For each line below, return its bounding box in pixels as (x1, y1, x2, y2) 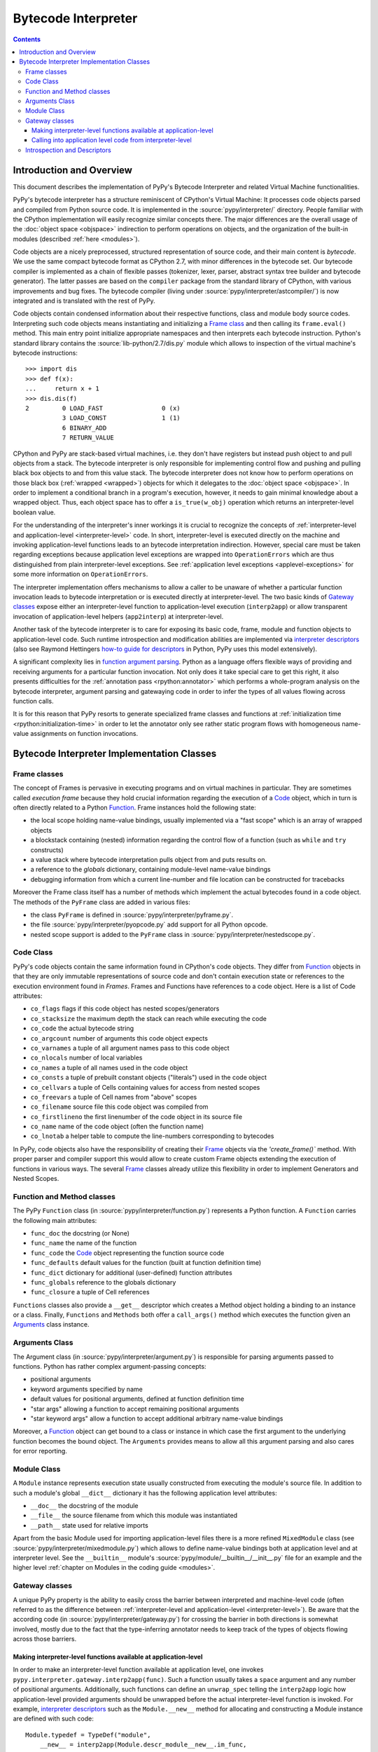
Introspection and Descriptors (25, 146, 111, 154)
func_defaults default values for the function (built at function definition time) (30, 1259, 262, 1267)
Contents (13, 35, 41, 43)
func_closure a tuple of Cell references (30, 1288, 150, 1296)
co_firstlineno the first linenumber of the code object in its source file (30, 1112, 243, 1121)
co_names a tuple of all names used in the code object (30, 1063, 188, 1072)
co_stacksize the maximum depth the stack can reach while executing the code (30, 1014, 267, 1022)
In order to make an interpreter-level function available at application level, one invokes (13, 1665, 264, 1674)
